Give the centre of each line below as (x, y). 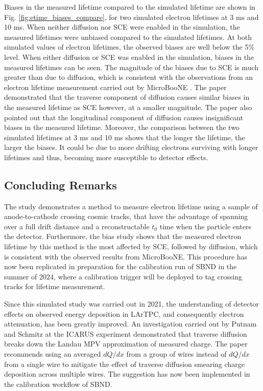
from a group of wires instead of (176, 354)
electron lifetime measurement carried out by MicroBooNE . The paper (115, 87)
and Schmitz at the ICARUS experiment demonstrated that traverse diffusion (126, 333)
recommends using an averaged (53, 354)
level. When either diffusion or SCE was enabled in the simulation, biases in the (129, 57)
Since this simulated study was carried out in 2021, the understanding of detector (132, 304)
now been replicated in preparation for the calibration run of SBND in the (121, 266)
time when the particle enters (206, 226)
